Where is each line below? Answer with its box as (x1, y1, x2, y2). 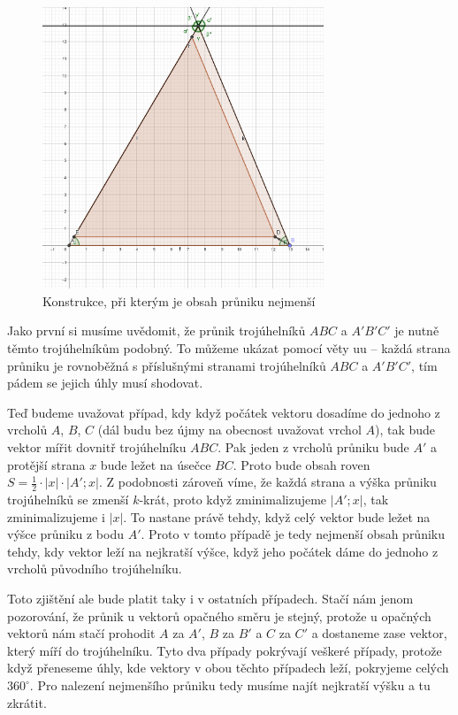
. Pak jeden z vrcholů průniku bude (218, 438, 409, 457)
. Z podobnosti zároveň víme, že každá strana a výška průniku (98, 473, 437, 491)
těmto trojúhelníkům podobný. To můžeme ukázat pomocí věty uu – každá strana (7, 339, 451, 357)
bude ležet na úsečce (100, 455, 211, 473)
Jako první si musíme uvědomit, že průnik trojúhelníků (7, 321, 306, 340)
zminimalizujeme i (7, 507, 105, 526)
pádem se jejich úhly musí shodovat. (7, 373, 203, 392)
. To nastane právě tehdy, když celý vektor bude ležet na (123, 507, 431, 526)
